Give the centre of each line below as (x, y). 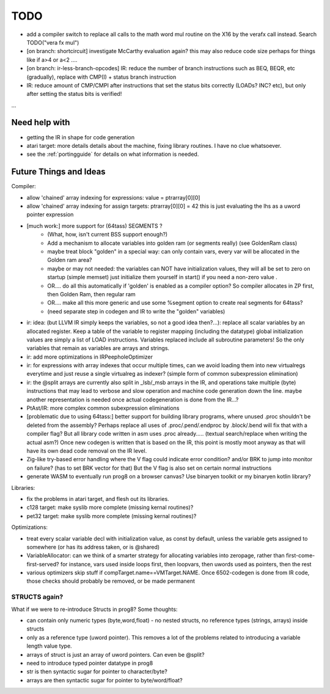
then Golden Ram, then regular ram (91, 294)
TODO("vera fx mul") (53, 42)
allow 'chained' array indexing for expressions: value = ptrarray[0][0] (113, 197)
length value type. (50, 646)
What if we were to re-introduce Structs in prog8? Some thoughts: (94, 609)
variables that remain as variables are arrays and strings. (98, 348)
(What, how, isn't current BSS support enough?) (108, 235)
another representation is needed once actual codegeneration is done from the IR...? (133, 400)
